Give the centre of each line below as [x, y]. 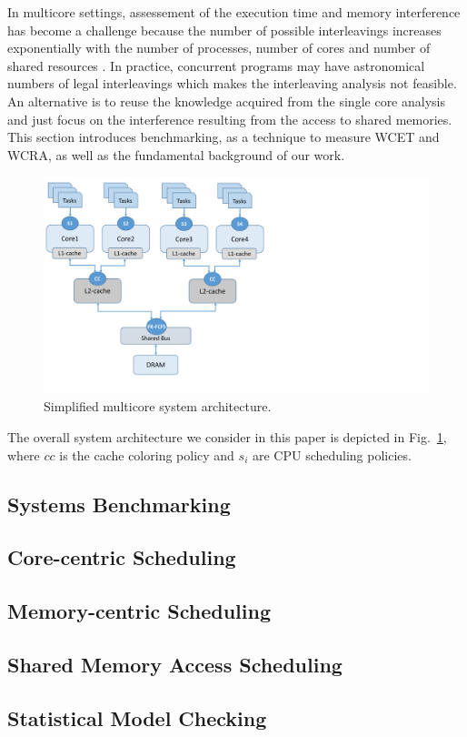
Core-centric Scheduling [122, 557]
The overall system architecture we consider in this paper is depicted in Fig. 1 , [227, 437]
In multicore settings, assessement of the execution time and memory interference [234, 12]
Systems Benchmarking [119, 504]
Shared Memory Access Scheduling [175, 664]
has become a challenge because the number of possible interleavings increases [224, 30]
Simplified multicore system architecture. [158, 406]
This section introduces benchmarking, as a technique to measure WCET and [224, 137]
